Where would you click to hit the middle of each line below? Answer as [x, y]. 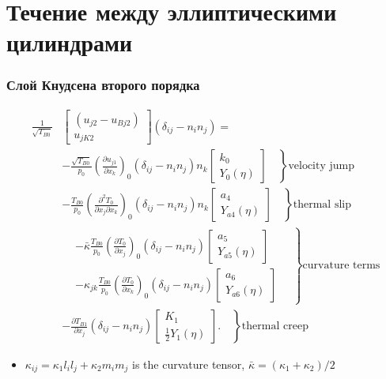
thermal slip [322, 205]
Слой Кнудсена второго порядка [103, 85]
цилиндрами [70, 42]
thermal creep [275, 326]
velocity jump [321, 166]
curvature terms [341, 266]
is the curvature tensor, [189, 364]
